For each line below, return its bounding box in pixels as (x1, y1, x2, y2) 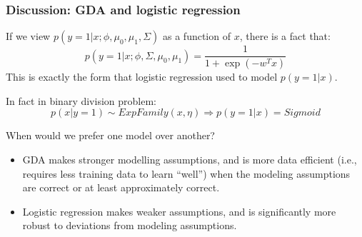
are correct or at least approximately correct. (22, 180, 220, 195)
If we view (6, 29, 51, 44)
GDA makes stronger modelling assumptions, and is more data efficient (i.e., (22, 151, 357, 166)
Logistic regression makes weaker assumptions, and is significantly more (22, 203, 336, 218)
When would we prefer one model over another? (6, 128, 215, 143)
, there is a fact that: (239, 29, 331, 44)
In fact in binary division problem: (6, 93, 156, 108)
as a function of (163, 29, 231, 44)
